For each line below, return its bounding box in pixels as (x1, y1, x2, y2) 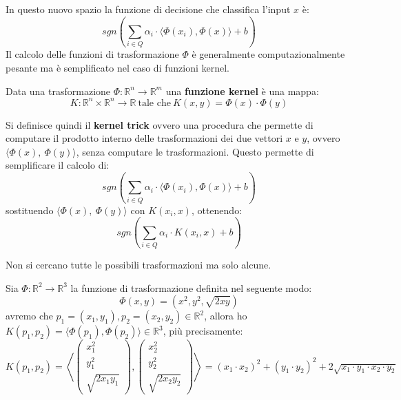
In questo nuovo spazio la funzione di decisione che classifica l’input (6, 2, 291, 16)
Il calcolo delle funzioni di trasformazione (6, 47, 179, 61)
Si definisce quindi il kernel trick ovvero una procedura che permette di (6, 117, 313, 131)
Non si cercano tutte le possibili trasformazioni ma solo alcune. (6, 257, 271, 271)
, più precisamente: (163, 324, 243, 338)
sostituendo (6, 202, 54, 217)
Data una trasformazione (6, 83, 111, 98)
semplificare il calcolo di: (6, 158, 110, 172)
